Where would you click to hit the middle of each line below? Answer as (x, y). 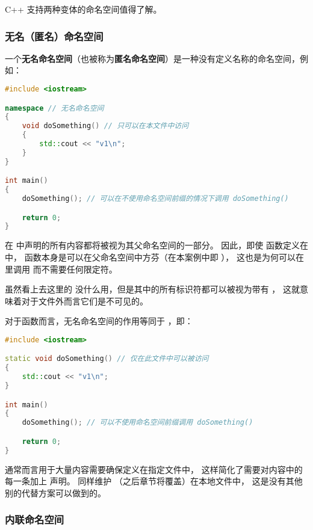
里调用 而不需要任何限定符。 (61, 269)
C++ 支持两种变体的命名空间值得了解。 (83, 9)
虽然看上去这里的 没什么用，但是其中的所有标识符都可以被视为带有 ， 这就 (152, 289)
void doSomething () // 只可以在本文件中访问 (105, 126)
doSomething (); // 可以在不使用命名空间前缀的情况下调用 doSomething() (155, 199)
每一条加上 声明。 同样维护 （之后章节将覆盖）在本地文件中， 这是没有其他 (154, 481)
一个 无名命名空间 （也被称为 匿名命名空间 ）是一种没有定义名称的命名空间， (152, 58)
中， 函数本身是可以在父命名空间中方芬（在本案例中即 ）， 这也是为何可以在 (154, 257)
